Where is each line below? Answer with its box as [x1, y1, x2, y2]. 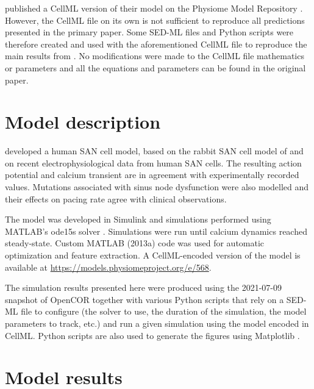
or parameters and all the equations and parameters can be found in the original [5, 61, 306, 74]
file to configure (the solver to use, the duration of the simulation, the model [21, 305, 307, 318]
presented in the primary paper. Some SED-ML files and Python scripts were [5, 26, 294, 38]
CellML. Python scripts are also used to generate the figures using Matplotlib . [5, 329, 300, 341]
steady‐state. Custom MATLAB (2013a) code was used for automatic [5, 237, 265, 249]
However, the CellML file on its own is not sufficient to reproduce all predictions [5, 13, 305, 26]
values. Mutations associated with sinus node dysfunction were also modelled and [5, 180, 309, 193]
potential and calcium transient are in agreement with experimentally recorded [5, 168, 299, 181]
